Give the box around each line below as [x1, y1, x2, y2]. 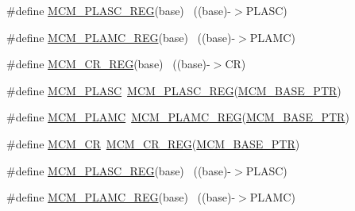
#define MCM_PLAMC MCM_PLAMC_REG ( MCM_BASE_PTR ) [6, 109, 349, 125]
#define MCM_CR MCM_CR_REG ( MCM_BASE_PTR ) [6, 135, 300, 152]
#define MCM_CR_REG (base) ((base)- [6, 56, 210, 72]
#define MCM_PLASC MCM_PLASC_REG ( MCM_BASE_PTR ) [6, 82, 341, 98]
